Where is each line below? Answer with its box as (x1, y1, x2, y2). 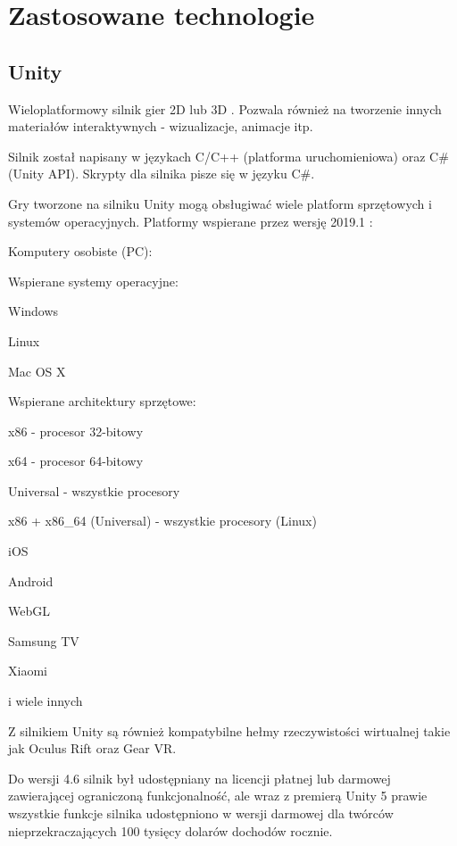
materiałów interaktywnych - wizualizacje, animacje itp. (8, 117, 313, 136)
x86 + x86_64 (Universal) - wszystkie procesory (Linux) (8, 511, 317, 530)
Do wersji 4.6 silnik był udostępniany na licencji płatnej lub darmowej (8, 768, 391, 787)
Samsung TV (8, 631, 79, 650)
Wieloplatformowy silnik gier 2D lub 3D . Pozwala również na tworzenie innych (8, 99, 442, 118)
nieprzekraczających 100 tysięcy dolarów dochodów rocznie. (8, 821, 333, 840)
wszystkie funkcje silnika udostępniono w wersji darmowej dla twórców (8, 804, 394, 823)
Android (8, 571, 54, 590)
